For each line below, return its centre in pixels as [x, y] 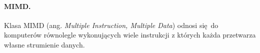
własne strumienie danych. [44, 44]
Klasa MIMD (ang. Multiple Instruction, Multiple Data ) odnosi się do [111, 25]
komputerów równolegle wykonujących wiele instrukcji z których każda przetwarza [130, 35]
